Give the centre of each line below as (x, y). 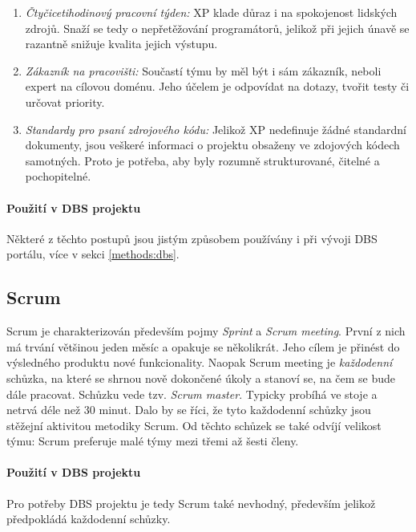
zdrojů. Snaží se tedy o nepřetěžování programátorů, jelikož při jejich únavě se (217, 28)
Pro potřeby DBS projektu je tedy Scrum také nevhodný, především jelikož (191, 503)
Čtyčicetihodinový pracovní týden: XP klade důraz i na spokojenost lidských (211, 12)
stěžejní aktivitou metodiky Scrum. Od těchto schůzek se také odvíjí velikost (194, 425)
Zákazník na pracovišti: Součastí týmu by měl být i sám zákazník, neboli (203, 70)
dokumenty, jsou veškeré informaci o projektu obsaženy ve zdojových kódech (212, 145)
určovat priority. (65, 102)
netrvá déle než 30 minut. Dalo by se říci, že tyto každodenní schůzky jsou (189, 410)
